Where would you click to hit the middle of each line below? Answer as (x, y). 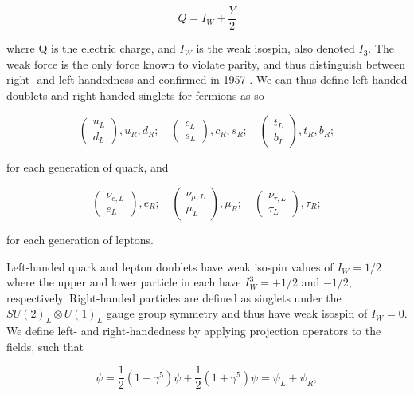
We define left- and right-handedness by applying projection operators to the (194, 331)
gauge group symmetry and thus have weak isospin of (237, 313)
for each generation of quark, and (88, 167)
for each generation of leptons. (80, 240)
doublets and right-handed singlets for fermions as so (135, 95)
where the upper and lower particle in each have (124, 282)
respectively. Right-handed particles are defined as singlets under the (174, 297)
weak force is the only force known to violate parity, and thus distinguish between (206, 63)
